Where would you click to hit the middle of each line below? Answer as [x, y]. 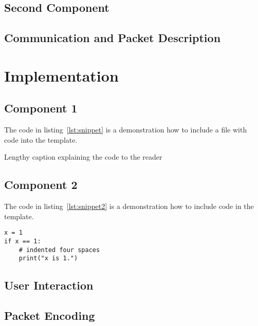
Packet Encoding [50, 315]
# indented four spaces [59, 250]
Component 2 [41, 185]
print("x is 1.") [48, 258]
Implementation [61, 75]
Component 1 [41, 108]
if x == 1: [23, 241]
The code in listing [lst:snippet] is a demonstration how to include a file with [126, 130]
